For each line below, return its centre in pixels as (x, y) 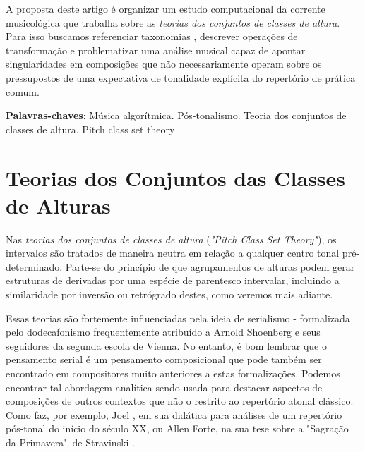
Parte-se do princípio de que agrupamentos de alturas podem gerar (210, 266)
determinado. (34, 266)
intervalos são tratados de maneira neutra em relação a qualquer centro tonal (173, 253)
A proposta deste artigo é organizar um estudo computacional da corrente (166, 8)
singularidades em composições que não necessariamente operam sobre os (164, 64)
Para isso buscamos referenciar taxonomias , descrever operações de (152, 36)
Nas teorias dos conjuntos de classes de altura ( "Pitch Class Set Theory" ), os (171, 239)
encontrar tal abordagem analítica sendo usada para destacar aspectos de (164, 387)
